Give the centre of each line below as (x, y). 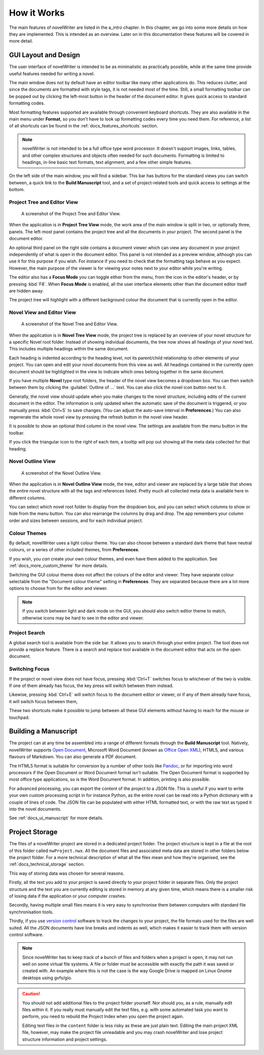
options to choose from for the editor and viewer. (58, 589)
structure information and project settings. (65, 1039)
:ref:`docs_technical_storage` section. (47, 864)
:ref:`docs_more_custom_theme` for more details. (59, 565)
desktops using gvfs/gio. (47, 978)
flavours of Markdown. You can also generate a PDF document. (73, 757)
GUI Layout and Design (44, 55)
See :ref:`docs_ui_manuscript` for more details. (56, 818)
